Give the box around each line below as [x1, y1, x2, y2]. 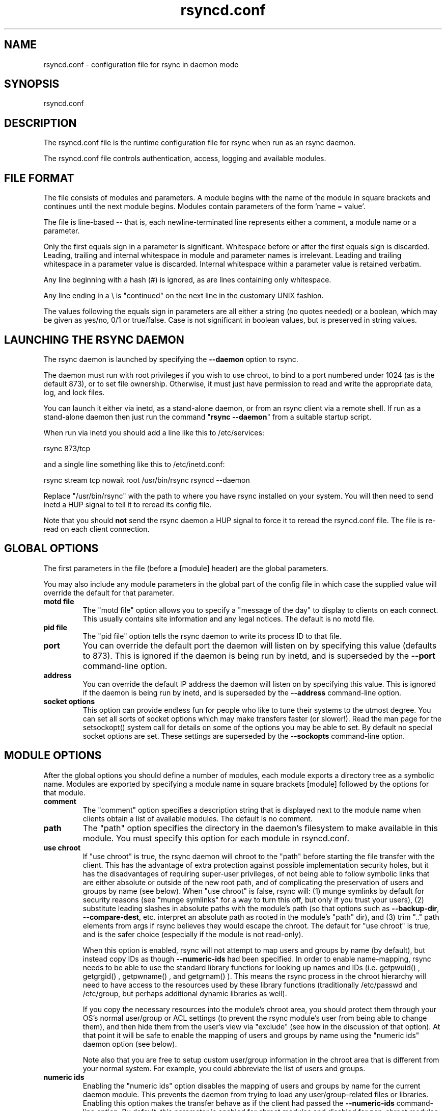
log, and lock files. [43, 387, 105, 397]
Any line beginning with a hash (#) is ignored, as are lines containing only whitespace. [43, 275, 331, 285]
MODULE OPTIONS [4, 749, 102, 762]
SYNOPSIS [4, 77, 60, 91]
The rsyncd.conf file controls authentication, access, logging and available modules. [43, 154, 326, 163]
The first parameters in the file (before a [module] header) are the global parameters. [43, 563, 328, 573]
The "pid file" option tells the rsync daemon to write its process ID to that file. [82, 631, 342, 640]
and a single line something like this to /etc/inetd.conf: [43, 459, 225, 469]
